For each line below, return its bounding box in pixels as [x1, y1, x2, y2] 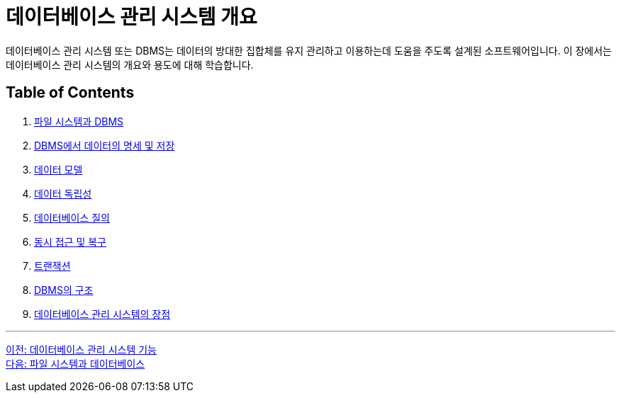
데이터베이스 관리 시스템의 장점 [34, 307, 171, 320]
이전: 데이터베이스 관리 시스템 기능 [6, 343, 157, 356]
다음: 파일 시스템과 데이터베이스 [6, 357, 145, 370]
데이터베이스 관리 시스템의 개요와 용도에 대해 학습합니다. [6, 58, 254, 71]
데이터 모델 [34, 163, 83, 176]
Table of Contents [6, 84, 135, 102]
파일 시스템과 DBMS [34, 115, 124, 127]
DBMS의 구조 [34, 283, 94, 296]
